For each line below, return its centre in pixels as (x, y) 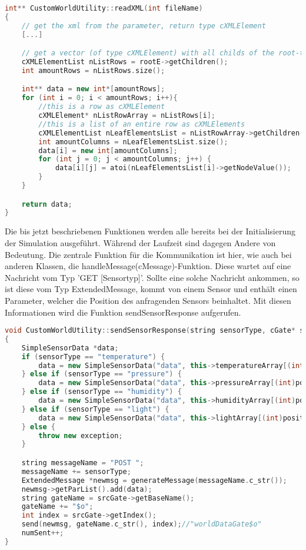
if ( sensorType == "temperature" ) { (93, 357)
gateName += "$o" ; (57, 507)
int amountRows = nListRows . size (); (93, 70)
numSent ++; (43, 533)
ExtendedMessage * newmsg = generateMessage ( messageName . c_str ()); (154, 480)
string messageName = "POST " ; (83, 463)
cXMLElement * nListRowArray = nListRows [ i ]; (127, 116)
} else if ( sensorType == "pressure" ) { (102, 374)
